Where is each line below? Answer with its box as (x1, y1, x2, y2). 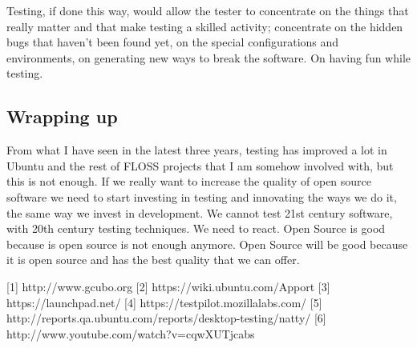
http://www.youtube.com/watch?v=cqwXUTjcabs (6, 325, 255, 342)
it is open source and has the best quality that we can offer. (6, 251, 300, 268)
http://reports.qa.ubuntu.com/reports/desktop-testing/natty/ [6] (6, 310, 326, 326)
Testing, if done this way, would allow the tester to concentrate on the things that (6, 2, 409, 18)
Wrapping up (6, 104, 118, 129)
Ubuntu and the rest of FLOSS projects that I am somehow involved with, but (6, 157, 394, 174)
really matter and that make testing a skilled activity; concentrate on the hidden (6, 18, 403, 34)
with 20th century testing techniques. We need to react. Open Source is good (6, 220, 386, 237)
